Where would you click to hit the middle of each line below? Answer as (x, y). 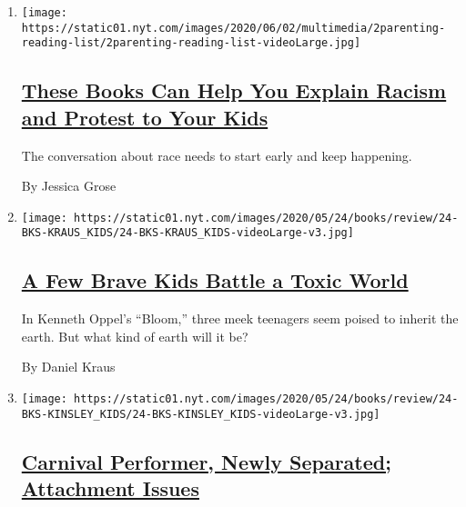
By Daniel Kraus (68, 367)
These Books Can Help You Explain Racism (234, 90)
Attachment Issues (110, 488)
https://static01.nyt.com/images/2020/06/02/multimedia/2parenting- (233, 28)
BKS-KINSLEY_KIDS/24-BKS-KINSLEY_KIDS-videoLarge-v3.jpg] (201, 414)
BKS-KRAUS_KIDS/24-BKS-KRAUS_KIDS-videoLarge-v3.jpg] (187, 233)
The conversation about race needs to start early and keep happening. (217, 155)
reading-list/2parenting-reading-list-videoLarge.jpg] (191, 43)
